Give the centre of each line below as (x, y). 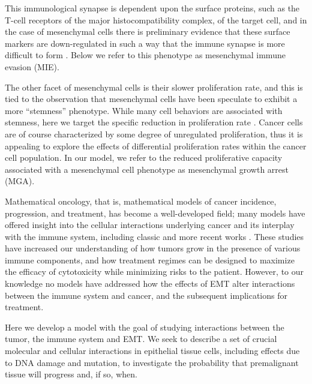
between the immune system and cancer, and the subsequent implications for (146, 295)
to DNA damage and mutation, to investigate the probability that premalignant (152, 362)
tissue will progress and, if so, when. (71, 374)
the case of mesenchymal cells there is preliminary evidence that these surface (148, 31)
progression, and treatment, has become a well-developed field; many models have (155, 213)
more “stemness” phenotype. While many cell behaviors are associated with (144, 110)
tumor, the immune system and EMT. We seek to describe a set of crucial (141, 339)
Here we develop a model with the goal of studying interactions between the (145, 327)
